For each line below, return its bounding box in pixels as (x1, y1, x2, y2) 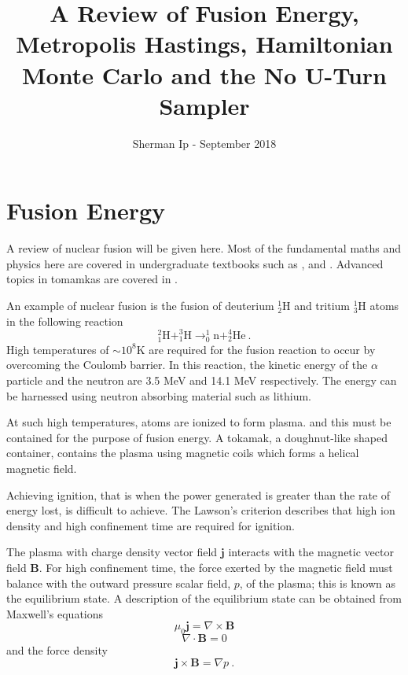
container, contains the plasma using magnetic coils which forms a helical (6, 444, 359, 461)
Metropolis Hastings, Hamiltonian (16, 28, 393, 60)
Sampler (159, 89, 250, 121)
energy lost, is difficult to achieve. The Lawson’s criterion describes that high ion (6, 502, 395, 518)
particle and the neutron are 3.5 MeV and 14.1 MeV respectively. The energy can (6, 372, 397, 389)
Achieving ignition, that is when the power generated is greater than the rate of (6, 486, 391, 503)
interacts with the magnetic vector (228, 544, 394, 560)
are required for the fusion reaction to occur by (149, 341, 376, 357)
